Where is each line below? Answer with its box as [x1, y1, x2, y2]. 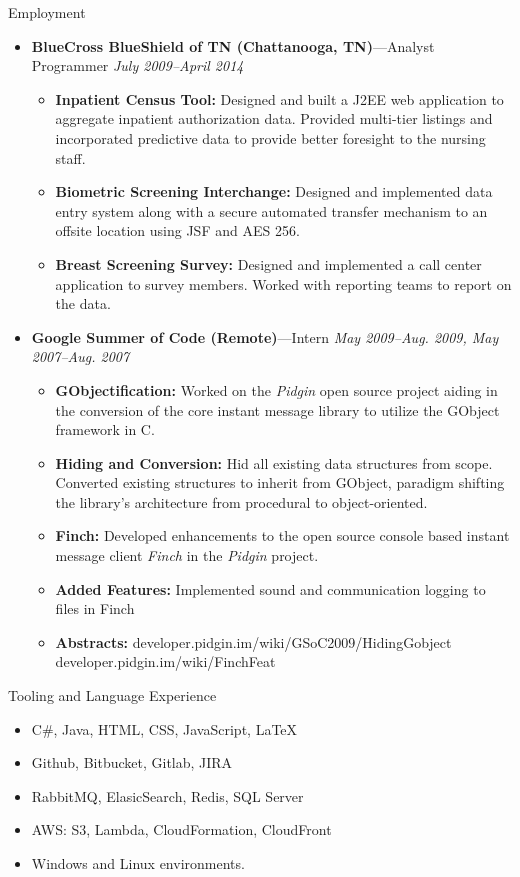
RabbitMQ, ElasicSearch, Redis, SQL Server [31, 785, 304, 806]
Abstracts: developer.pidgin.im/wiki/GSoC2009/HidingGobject [55, 631, 452, 652]
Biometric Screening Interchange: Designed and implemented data [55, 181, 493, 202]
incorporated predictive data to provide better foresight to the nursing [55, 127, 486, 148]
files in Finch [55, 598, 135, 619]
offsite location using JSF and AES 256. [55, 220, 300, 241]
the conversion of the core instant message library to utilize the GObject [55, 399, 500, 420]
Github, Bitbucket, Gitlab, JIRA [31, 752, 233, 773]
